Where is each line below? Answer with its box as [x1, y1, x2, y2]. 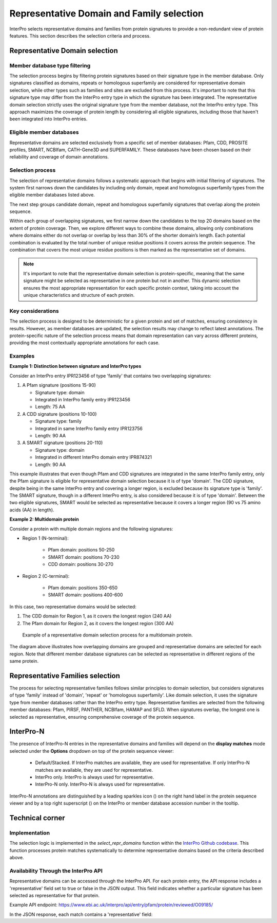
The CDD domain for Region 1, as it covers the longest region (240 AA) [22, 613, 172, 619]
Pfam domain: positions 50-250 [48, 547, 115, 553]
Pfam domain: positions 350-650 [48, 584, 118, 591]
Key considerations [9, 307, 59, 314]
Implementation [9, 829, 50, 836]
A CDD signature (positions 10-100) [22, 411, 97, 417]
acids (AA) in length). [9, 507, 54, 513]
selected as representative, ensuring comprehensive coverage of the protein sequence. [9, 714, 195, 720]
